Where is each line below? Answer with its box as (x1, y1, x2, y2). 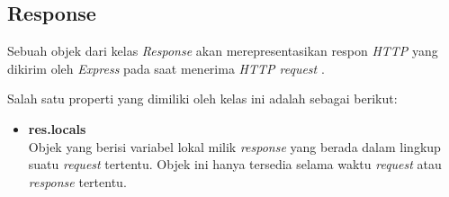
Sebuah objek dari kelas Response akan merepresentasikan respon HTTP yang (7, 41, 438, 60)
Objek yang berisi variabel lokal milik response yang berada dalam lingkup (28, 137, 441, 156)
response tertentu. (28, 172, 127, 191)
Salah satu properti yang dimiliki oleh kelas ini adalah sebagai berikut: (7, 89, 398, 108)
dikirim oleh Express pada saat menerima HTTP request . (7, 58, 325, 77)
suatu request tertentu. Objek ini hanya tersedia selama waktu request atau (28, 155, 442, 174)
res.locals (28, 119, 86, 138)
